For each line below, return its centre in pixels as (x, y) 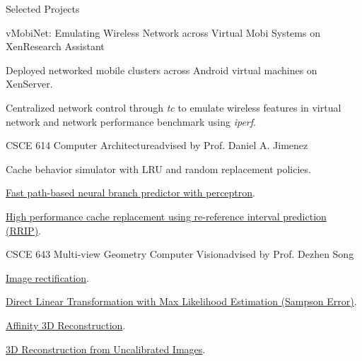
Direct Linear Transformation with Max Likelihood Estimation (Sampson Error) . (181, 301)
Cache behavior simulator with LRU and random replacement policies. (158, 168)
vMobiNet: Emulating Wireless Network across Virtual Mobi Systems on (163, 32)
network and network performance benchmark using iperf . (131, 121)
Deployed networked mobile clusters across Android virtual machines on (162, 70)
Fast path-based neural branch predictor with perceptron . (130, 193)
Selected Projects (43, 8)
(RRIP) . (23, 230)
